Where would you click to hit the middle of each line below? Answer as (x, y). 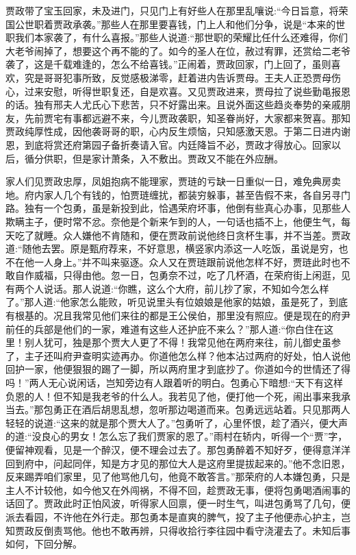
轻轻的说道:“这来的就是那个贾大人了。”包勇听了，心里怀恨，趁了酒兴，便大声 (177, 422)
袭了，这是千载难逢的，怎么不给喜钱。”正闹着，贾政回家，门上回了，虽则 (168, 64)
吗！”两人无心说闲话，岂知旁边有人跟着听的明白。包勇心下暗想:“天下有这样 (175, 383)
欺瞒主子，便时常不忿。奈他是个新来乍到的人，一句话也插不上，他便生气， (173, 221)
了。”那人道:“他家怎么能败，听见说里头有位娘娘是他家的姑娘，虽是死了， (167, 302)
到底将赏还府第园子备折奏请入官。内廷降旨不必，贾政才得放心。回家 (178, 144)
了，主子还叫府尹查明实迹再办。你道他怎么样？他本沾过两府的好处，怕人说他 (178, 355)
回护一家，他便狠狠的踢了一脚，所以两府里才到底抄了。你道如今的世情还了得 (178, 369)
